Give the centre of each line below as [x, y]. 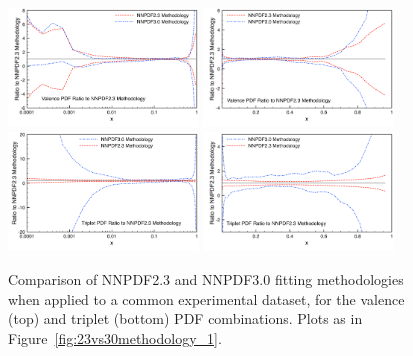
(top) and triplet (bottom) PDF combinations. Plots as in [185, 318]
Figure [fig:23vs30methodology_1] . [115, 337]
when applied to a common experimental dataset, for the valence [206, 298]
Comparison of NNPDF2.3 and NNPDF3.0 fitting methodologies [206, 278]
